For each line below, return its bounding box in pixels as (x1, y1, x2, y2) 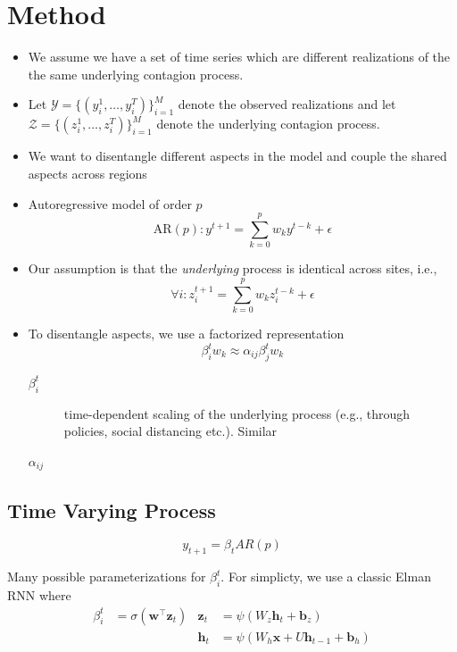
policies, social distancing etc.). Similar (63, 422, 278, 440)
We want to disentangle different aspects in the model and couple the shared (28, 146, 447, 165)
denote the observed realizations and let (178, 95, 396, 113)
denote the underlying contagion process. (156, 114, 380, 133)
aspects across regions (28, 163, 147, 182)
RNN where (7, 586, 71, 605)
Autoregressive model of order (28, 194, 192, 213)
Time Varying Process (7, 496, 216, 523)
